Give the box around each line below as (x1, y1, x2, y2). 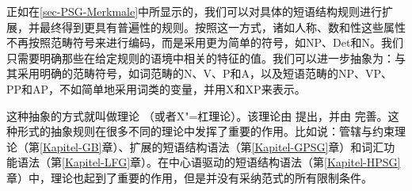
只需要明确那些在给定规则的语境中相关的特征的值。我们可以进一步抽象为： (6, 49, 395, 66)
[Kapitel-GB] (40, 138, 102, 155)
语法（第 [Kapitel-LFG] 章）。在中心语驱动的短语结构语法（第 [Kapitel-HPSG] (17, 154, 401, 170)
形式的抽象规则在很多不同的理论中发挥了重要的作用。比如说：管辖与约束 (17, 123, 395, 139)
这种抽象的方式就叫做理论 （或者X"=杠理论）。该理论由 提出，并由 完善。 (6, 107, 388, 124)
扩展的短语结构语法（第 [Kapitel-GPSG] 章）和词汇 (129, 138, 384, 155)
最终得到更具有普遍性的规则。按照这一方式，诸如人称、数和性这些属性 (39, 18, 406, 35)
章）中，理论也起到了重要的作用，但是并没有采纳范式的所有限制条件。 (6, 169, 372, 185)
